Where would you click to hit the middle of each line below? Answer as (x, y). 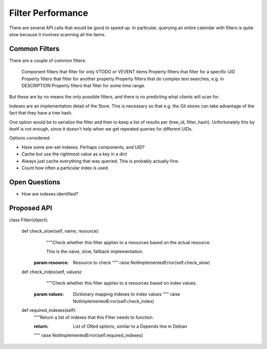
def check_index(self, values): (52, 272)
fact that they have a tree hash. (41, 113)
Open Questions (35, 182)
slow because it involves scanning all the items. (58, 34)
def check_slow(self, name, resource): (61, 231)
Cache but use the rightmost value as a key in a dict (74, 154)
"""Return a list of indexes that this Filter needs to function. (94, 317)
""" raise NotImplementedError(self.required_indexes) (89, 335)
